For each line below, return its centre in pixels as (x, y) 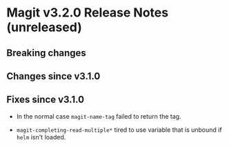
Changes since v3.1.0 (53, 76)
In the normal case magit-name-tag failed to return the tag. (99, 116)
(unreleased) (44, 27)
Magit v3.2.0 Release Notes (88, 13)
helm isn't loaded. (41, 137)
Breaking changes (47, 53)
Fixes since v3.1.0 (45, 100)
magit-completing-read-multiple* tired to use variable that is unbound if (119, 130)
